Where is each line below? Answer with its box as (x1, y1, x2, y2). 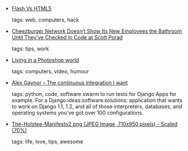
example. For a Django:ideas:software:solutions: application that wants (11, 97, 183, 104)
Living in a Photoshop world (11, 57, 79, 63)
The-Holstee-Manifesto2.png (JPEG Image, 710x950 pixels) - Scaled (11, 121, 177, 128)
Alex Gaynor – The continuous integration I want (11, 79, 128, 86)
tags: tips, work (11, 45, 49, 52)
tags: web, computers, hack (11, 16, 79, 23)
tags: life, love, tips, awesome (11, 138, 84, 145)
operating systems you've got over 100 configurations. (11, 109, 143, 116)
